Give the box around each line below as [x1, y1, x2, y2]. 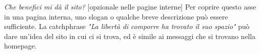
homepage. [4, 40, 37, 51]
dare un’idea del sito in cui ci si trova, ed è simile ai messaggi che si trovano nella [4, 30, 255, 41]
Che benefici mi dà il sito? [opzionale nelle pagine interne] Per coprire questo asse [4, 1, 256, 11]
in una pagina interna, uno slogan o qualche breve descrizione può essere [4, 11, 228, 21]
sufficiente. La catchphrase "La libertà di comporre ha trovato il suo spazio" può [4, 21, 249, 31]
